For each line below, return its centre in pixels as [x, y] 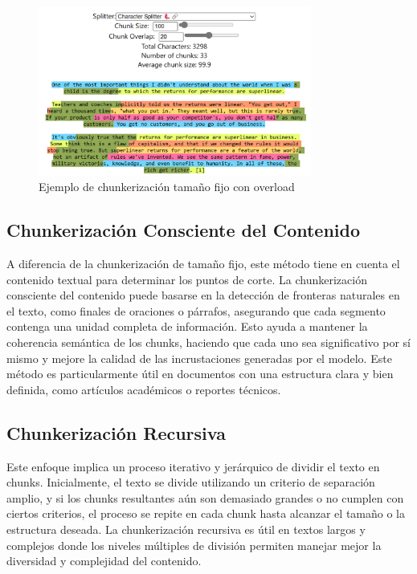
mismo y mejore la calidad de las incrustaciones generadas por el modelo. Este [199, 358]
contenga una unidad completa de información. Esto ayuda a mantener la [187, 326]
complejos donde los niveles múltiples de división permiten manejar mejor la [194, 545]
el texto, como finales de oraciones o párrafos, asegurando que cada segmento [196, 310]
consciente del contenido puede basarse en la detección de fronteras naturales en [203, 295]
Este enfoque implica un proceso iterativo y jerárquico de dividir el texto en [193, 466]
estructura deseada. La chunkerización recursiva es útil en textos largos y [186, 529]
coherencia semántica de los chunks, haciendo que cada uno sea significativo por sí [208, 342]
